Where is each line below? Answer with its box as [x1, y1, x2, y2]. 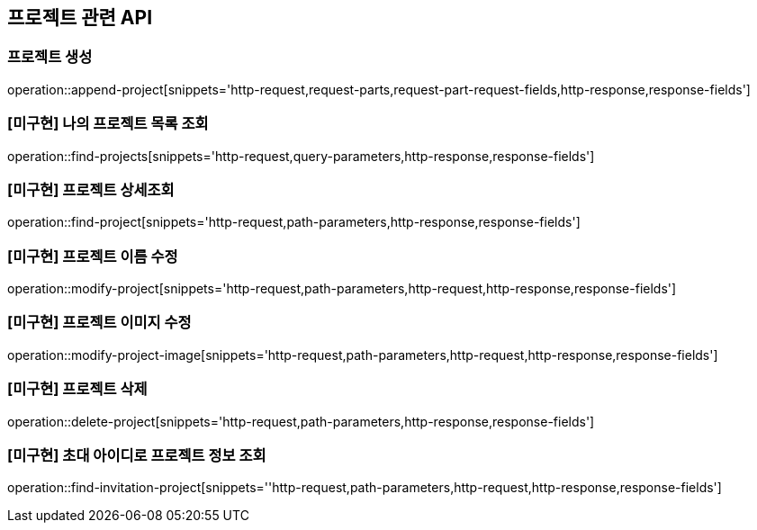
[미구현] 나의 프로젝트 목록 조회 [7, 114, 209, 133]
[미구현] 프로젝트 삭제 [7, 380, 148, 399]
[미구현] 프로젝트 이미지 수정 [7, 313, 192, 332]
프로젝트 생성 [7, 48, 93, 67]
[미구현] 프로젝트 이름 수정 [7, 247, 178, 265]
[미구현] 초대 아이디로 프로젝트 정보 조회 [7, 445, 266, 464]
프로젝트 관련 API [7, 6, 153, 29]
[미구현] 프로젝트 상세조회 [7, 180, 175, 199]
